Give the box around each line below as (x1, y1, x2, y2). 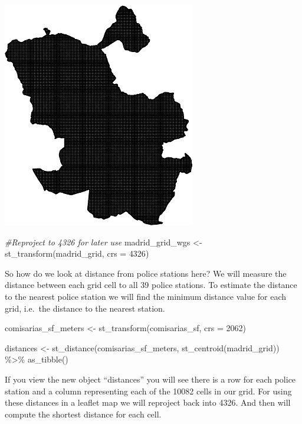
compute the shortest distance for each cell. (5, 407, 162, 420)
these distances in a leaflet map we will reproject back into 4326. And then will (5, 396, 291, 409)
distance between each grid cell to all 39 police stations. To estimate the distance (5, 279, 297, 291)
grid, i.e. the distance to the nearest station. (5, 302, 165, 314)
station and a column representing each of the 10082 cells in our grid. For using (5, 384, 292, 397)
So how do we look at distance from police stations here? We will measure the (5, 267, 287, 279)
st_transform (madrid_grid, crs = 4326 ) (5, 247, 149, 260)
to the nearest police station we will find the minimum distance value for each (5, 290, 287, 302)
